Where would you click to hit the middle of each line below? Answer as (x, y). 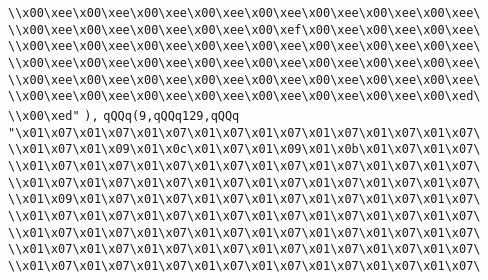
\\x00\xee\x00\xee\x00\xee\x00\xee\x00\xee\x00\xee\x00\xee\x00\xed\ (244, 96)
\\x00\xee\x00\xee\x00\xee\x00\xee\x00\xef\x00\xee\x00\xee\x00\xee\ (244, 29)
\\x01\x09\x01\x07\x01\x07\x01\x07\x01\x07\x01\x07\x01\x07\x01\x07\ (244, 199)
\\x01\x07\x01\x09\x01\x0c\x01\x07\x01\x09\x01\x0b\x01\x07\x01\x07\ (244, 149)
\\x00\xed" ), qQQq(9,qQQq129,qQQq (124, 115)
